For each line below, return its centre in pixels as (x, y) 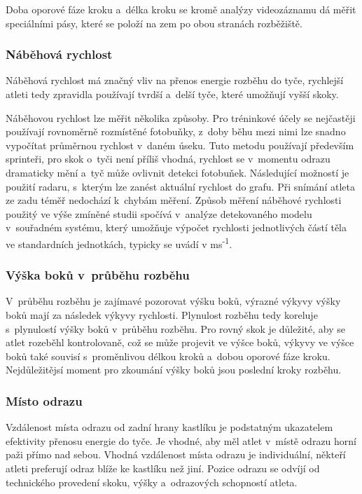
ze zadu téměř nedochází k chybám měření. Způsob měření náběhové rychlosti (174, 200)
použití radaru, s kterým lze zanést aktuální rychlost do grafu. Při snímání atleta (180, 186)
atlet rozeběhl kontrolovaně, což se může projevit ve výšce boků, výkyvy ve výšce (180, 342)
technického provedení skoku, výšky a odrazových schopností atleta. (152, 482)
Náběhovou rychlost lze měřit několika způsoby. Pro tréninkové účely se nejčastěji (181, 117)
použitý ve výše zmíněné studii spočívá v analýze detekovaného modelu (159, 213)
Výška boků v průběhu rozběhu (98, 275)
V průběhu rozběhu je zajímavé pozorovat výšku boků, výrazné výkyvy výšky (173, 301)
